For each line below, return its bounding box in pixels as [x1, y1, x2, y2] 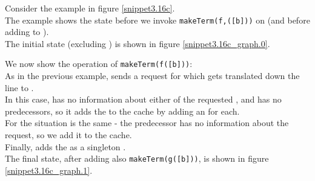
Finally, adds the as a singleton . [5, 140, 126, 153]
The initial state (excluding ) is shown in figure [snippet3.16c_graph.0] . [5, 37, 270, 49]
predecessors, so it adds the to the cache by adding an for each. [5, 104, 240, 117]
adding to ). [5, 25, 49, 38]
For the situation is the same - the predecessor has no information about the [5, 116, 289, 129]
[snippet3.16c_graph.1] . [5, 164, 93, 176]
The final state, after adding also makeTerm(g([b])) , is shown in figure [5, 152, 269, 165]
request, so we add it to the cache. [5, 129, 132, 141]
